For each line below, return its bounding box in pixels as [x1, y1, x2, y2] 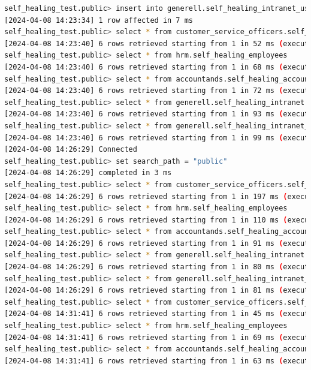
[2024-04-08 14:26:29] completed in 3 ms [4, 169, 172, 178]
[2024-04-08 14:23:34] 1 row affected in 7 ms [4, 16, 193, 25]
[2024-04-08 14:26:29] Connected [4, 145, 137, 154]
